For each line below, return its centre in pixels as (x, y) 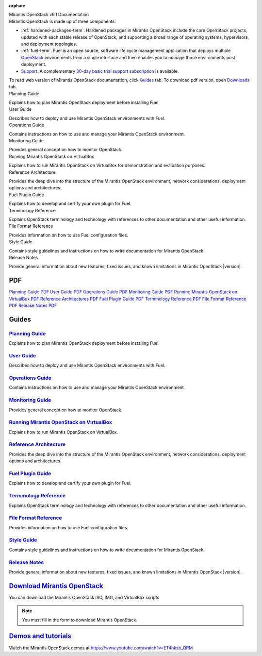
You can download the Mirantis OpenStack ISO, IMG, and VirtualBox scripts (84, 597)
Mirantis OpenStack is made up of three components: (62, 21)
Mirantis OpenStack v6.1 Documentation (49, 15)
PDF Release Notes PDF (33, 305)
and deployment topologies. (49, 44)
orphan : (17, 6)
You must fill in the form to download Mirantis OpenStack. (80, 620)
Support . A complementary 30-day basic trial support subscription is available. (100, 71)
